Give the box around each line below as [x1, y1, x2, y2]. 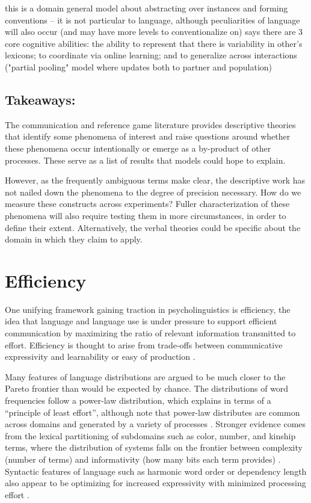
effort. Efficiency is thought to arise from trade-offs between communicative [5, 338, 283, 351]
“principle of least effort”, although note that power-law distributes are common [5, 406, 300, 418]
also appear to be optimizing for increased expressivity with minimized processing [5, 477, 306, 489]
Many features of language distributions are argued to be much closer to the [5, 370, 286, 383]
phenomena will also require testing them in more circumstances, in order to [5, 209, 286, 221]
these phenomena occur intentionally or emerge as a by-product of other [5, 141, 271, 154]
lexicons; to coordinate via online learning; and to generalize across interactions [5, 49, 297, 61]
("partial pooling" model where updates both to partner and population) [5, 60, 273, 73]
